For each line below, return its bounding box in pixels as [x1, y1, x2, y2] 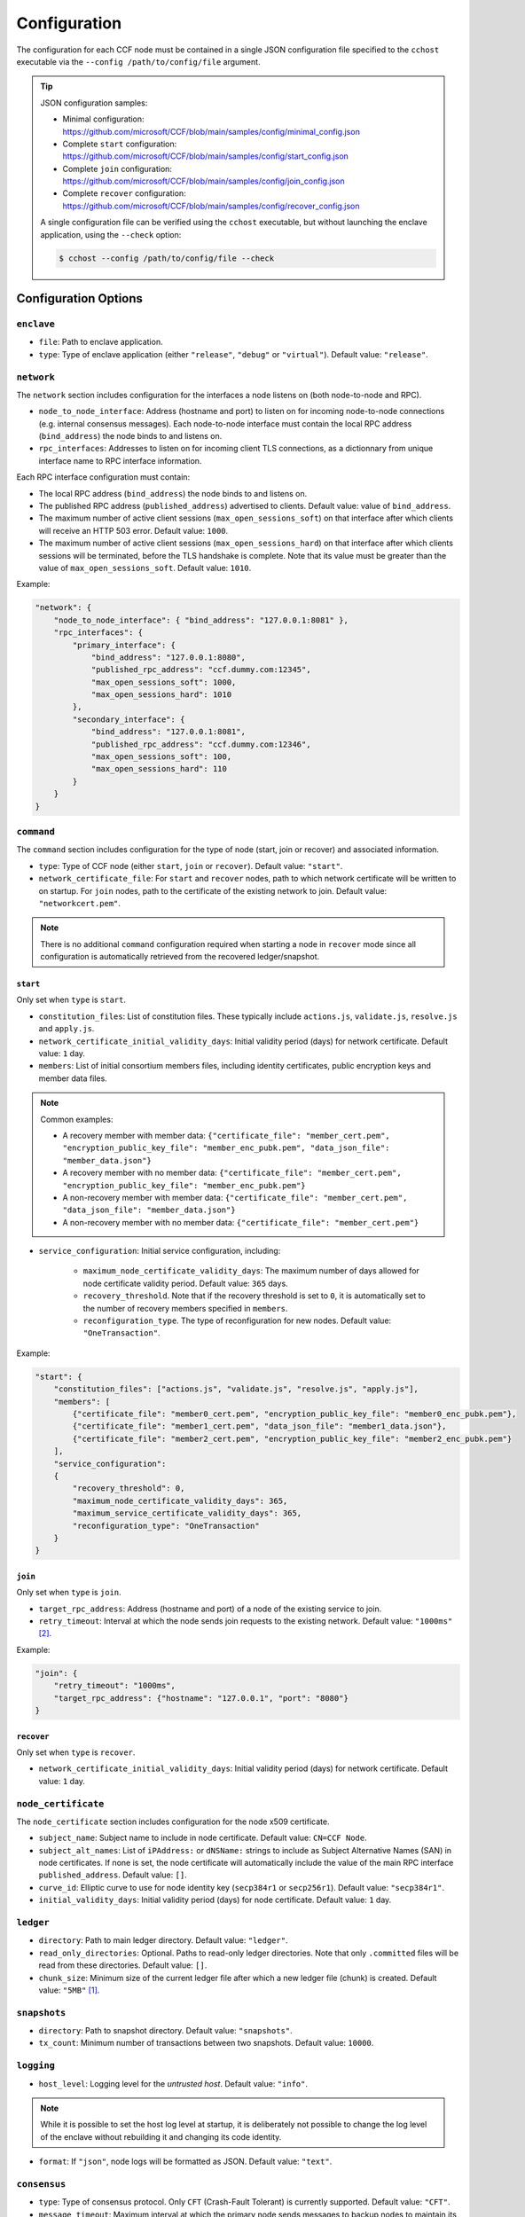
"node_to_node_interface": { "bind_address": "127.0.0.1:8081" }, [53, 615, 349, 625]
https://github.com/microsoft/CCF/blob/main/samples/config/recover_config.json [62, 200, 360, 211]
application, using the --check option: [40, 229, 182, 239]
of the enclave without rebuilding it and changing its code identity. [40, 2131, 282, 2142]
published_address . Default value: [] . [38, 1869, 188, 1880]
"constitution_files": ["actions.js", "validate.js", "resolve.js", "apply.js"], [53, 1384, 419, 1394]
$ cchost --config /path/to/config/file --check [59, 253, 275, 263]
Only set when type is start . [16, 994, 126, 1006]
